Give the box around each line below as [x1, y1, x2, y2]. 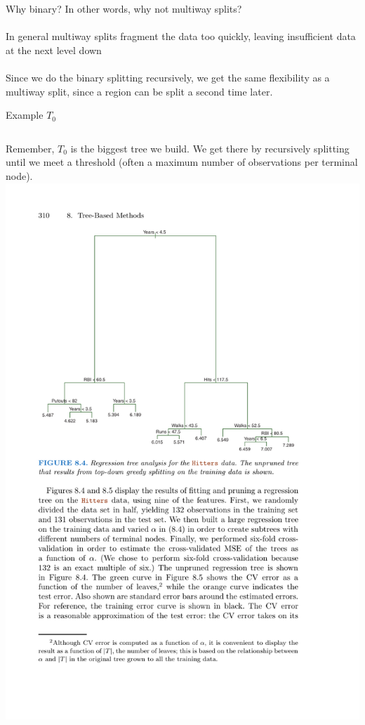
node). [6, 168, 33, 183]
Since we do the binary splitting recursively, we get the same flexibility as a [6, 70, 330, 84]
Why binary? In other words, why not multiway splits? [6, 1, 242, 15]
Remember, [6, 141, 55, 155]
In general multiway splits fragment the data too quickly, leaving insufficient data [6, 29, 356, 44]
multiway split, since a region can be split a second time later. [6, 84, 273, 98]
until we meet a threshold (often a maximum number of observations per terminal [6, 155, 358, 169]
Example [6, 107, 44, 122]
